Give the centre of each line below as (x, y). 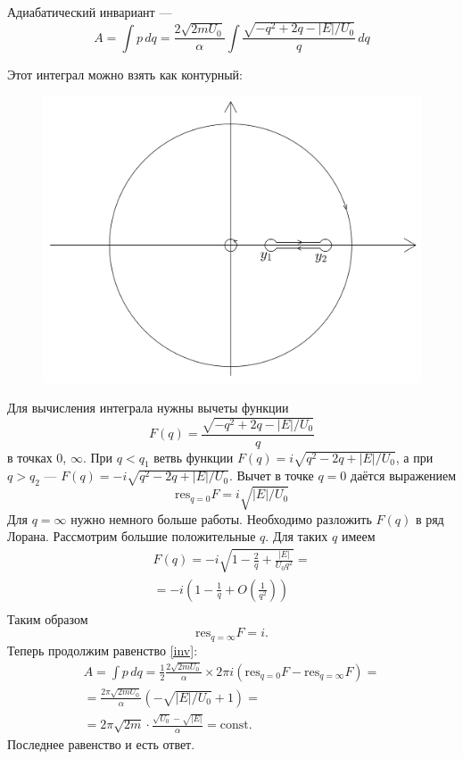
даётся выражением (404, 475)
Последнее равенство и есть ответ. (101, 744)
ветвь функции (194, 457)
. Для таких (297, 536)
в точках (30, 457)
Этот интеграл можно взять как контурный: (125, 74)
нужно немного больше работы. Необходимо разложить (221, 518)
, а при (414, 457)
